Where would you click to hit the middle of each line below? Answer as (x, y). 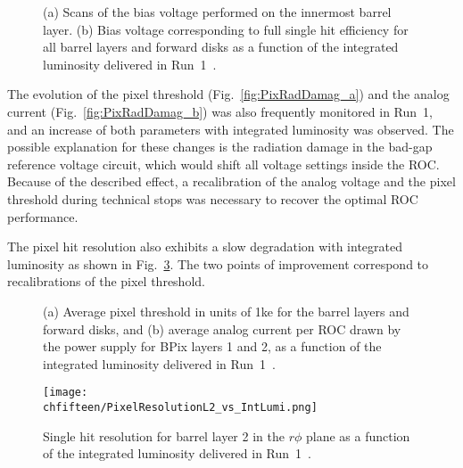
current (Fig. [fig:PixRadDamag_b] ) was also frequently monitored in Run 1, (220, 111)
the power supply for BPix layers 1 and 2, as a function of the (212, 346)
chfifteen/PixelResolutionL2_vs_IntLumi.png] (180, 407)
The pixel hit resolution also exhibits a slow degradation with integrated (205, 246)
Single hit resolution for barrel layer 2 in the (164, 435)
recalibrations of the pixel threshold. (106, 281)
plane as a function (358, 435)
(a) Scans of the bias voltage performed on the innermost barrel (217, 12)
